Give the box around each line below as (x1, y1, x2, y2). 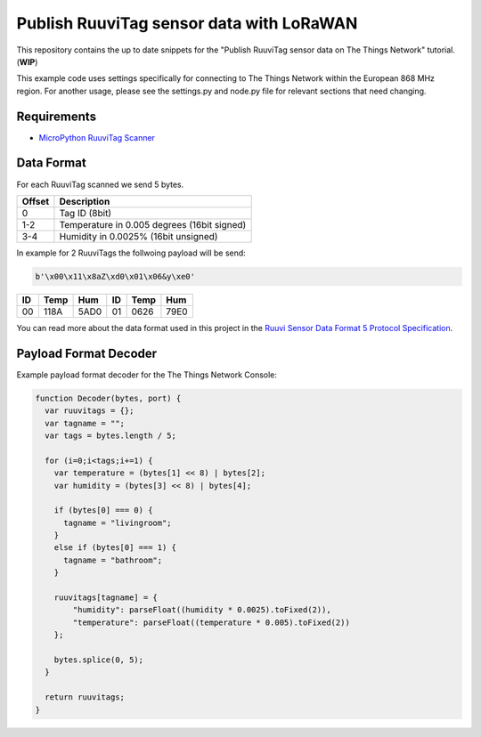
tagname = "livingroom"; (63, 517, 173, 528)
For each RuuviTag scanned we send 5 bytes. (16, 179, 184, 190)
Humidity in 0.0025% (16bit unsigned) (59, 230, 218, 242)
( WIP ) (16, 56, 38, 67)
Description (59, 195, 110, 207)
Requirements (16, 109, 97, 124)
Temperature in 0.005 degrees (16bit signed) (59, 218, 247, 231)
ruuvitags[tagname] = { (53, 593, 158, 603)
